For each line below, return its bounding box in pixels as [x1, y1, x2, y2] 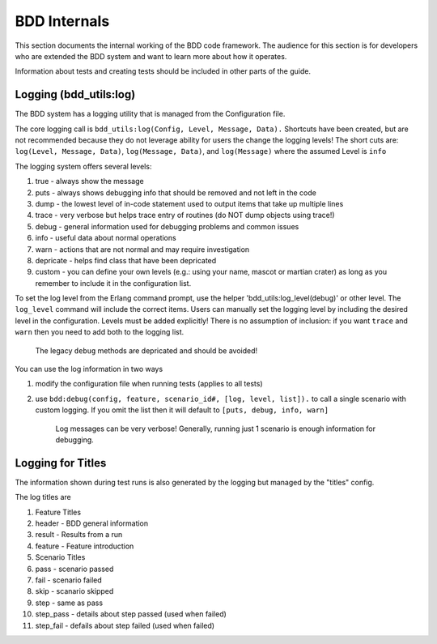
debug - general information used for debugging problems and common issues [35, 221, 299, 231]
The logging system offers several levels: [15, 161, 152, 171]
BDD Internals [15, 12, 110, 30]
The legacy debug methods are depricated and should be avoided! [35, 345, 258, 356]
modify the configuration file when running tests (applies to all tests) [35, 379, 263, 389]
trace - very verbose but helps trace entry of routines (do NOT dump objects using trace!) [35, 211, 335, 220]
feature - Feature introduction [35, 541, 134, 551]
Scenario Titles [35, 552, 86, 562]
